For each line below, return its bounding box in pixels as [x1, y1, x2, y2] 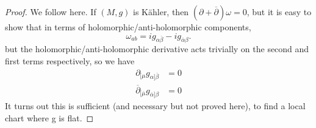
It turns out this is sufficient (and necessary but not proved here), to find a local [5, 99, 306, 112]
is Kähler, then [133, 5, 189, 18]
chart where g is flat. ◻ [5, 112, 94, 124]
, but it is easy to [246, 5, 312, 18]
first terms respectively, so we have [5, 54, 135, 67]
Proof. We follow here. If [5, 5, 96, 18]
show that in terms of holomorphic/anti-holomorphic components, [5, 21, 251, 33]
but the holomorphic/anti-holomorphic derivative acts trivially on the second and [5, 42, 309, 55]
